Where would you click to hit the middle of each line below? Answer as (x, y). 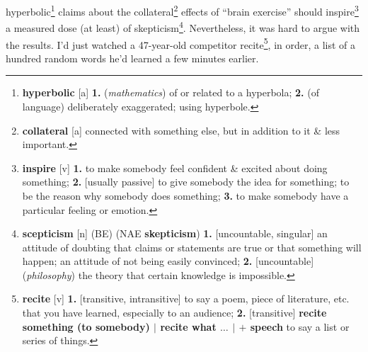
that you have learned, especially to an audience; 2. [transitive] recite (174, 313)
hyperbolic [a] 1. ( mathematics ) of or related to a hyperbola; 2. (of (171, 92)
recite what (188, 326)
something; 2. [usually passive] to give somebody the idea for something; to (186, 182)
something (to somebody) (86, 326)
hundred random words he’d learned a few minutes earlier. (132, 58)
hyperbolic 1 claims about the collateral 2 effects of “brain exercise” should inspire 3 (182, 10)
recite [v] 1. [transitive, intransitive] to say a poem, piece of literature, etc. (186, 299)
